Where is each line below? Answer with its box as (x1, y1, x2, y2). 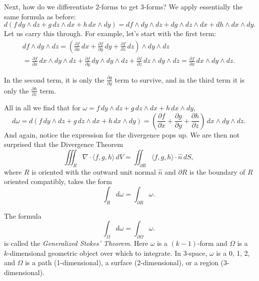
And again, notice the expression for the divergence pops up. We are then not (4, 129, 240, 140)
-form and (197, 238, 227, 248)
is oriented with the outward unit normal (31, 166, 156, 177)
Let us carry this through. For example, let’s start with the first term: (4, 28, 216, 39)
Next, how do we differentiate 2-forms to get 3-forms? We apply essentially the (4, 1, 243, 11)
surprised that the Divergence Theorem (4, 139, 123, 149)
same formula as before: (4, 11, 76, 21)
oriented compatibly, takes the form (4, 176, 112, 187)
